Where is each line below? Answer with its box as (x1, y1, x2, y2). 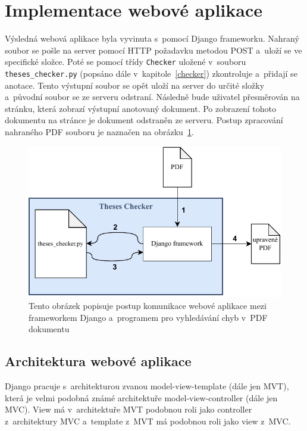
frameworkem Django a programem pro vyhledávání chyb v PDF (29, 311, 268, 323)
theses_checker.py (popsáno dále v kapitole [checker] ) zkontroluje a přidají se (5, 67, 297, 79)
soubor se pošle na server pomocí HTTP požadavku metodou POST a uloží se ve (5, 43, 302, 56)
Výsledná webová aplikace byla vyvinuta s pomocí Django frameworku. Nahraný (5, 32, 299, 45)
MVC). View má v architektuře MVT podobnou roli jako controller (5, 403, 252, 416)
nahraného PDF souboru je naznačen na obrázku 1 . (5, 126, 194, 138)
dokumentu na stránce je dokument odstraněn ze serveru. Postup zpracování (5, 114, 283, 126)
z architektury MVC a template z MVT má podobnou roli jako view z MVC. (5, 414, 291, 427)
